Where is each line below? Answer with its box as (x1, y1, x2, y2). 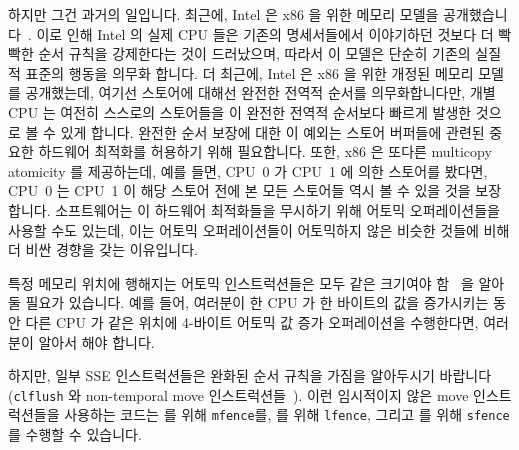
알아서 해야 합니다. (38, 331, 155, 352)
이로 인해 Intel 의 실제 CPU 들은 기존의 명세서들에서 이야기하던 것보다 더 (36, 23, 494, 44)
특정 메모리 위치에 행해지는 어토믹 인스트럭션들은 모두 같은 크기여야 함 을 (8, 272, 474, 293)
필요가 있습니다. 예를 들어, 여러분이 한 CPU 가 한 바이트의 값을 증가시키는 (25, 292, 489, 313)
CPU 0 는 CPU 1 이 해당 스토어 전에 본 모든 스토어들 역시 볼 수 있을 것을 (8, 180, 471, 201)
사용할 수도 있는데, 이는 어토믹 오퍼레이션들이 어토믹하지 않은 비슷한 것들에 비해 (8, 219, 510, 240)
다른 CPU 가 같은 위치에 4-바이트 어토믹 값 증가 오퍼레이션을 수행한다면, (25, 311, 479, 332)
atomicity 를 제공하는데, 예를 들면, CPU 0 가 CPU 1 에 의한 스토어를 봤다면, (8, 160, 488, 181)
